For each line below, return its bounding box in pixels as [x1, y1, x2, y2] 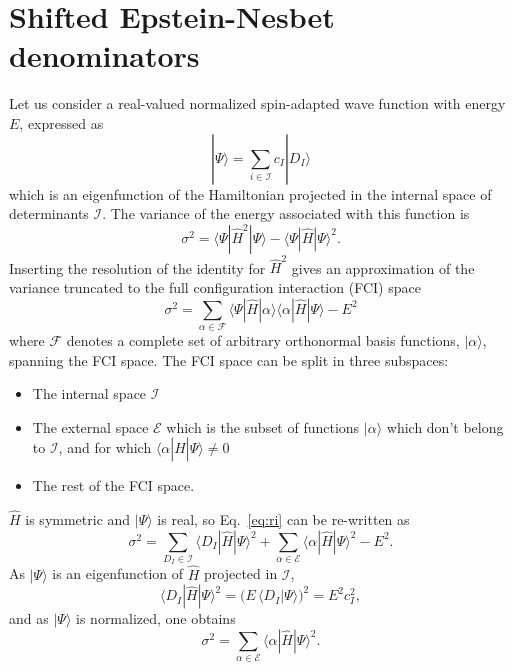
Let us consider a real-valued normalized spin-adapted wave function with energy [9, 93, 506, 114]
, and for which [58, 437, 152, 458]
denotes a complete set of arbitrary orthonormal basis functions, [66, 329, 460, 350]
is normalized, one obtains [76, 608, 236, 629]
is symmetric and [25, 509, 131, 530]
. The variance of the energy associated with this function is [102, 203, 470, 224]
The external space [32, 416, 149, 437]
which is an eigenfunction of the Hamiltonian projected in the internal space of [9, 183, 492, 204]
